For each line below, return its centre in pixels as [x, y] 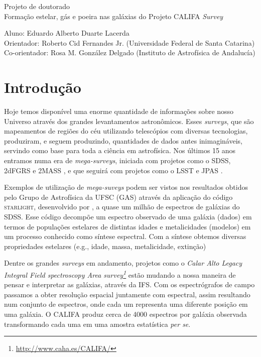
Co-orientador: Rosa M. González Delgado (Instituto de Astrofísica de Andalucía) [130, 52]
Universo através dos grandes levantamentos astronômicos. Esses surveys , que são [129, 121]
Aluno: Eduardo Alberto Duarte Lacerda [67, 33]
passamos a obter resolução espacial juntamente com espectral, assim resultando [127, 294]
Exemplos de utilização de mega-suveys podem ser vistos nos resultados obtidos [126, 187]
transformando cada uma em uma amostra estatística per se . [97, 324]
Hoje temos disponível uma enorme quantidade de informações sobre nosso [119, 111]
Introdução [43, 87]
